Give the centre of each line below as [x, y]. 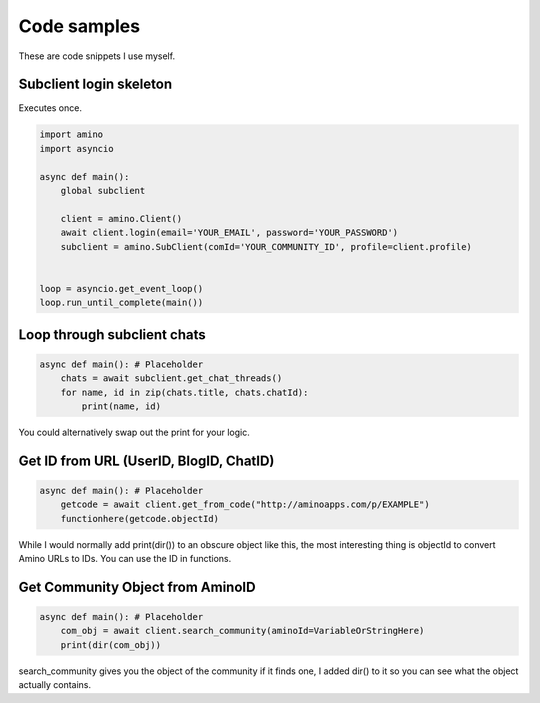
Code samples [79, 26]
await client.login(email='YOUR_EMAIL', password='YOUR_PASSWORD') [229, 233]
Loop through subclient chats [112, 334]
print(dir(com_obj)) [111, 644]
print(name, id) [121, 406]
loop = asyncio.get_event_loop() [121, 288]
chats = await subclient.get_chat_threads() [171, 378]
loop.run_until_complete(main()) [121, 303]
